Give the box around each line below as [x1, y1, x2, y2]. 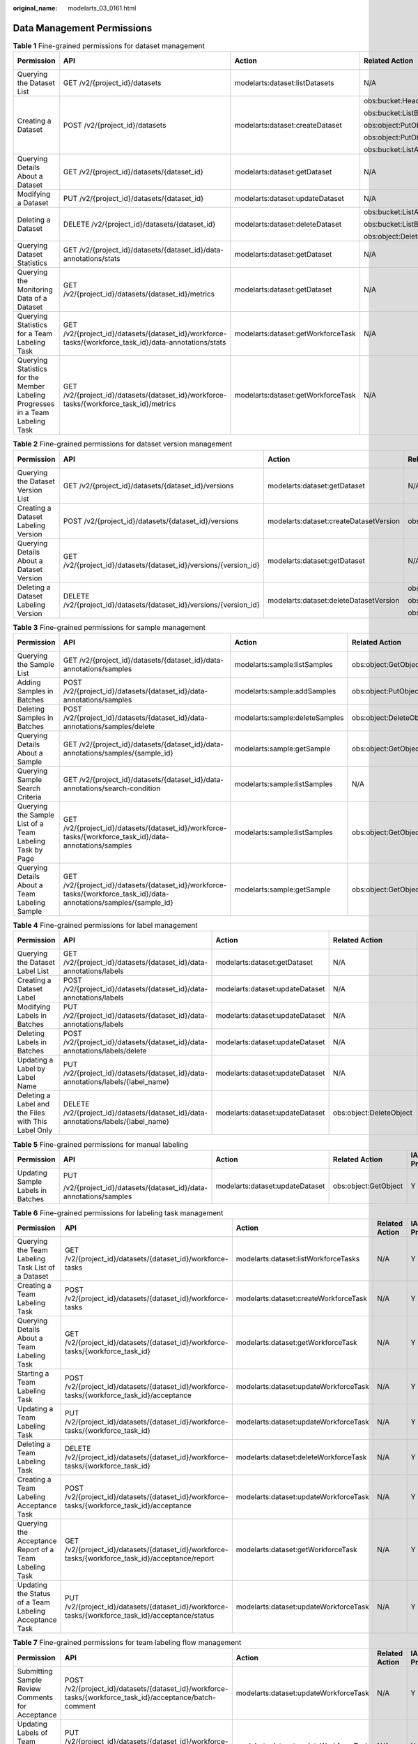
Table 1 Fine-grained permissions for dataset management [13, 41, 205, 51]
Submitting [17, 1666, 53, 1676]
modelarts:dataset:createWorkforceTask [235, 1294, 367, 1304]
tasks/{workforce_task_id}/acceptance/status [64, 1611, 215, 1621]
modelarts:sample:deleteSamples [234, 713, 344, 723]
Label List [17, 966, 49, 976]
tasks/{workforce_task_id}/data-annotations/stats [63, 338, 226, 347]
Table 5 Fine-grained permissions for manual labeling [13, 1139, 189, 1149]
